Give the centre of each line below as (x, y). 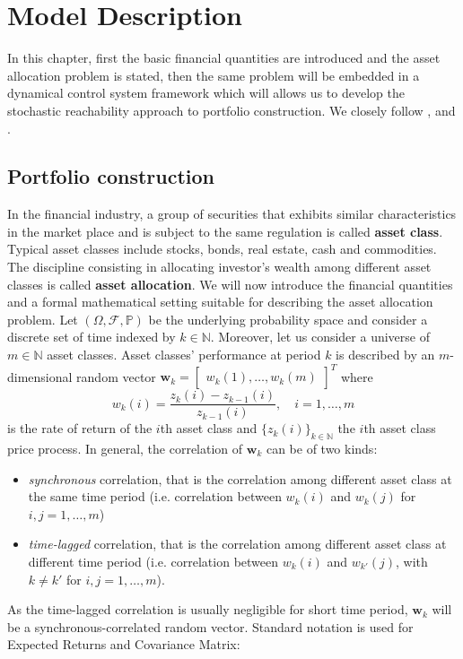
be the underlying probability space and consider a (288, 319)
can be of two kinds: (322, 448)
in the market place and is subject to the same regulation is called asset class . (225, 231)
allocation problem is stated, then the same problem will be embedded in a (214, 75)
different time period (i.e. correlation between (153, 561)
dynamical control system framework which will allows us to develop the (206, 93)
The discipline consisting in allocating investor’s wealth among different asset (219, 267)
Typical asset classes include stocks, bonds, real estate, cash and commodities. (222, 249)
